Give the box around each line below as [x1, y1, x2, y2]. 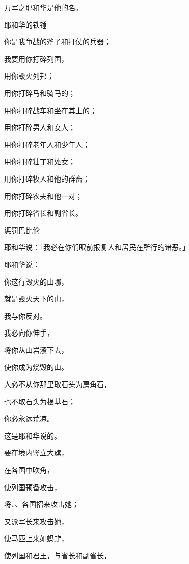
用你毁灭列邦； [4, 70, 54, 81]
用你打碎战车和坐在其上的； [4, 105, 97, 115]
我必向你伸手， [4, 327, 54, 338]
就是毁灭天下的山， [4, 293, 68, 304]
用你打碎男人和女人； [4, 122, 75, 133]
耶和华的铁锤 [4, 19, 47, 30]
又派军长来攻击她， [4, 516, 68, 526]
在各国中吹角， [4, 465, 54, 475]
